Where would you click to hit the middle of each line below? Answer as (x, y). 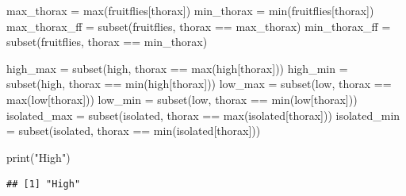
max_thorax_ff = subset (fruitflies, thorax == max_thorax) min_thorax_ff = (199, 26)
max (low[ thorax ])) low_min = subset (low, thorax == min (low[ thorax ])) (182, 99)
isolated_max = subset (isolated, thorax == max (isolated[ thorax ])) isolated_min (203, 115)
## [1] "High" (44, 184)
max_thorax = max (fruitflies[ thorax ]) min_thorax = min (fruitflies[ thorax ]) (190, 10)
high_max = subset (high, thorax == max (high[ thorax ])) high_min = (177, 68)
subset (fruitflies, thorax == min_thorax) (107, 42)
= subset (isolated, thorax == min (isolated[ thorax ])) (134, 131)
